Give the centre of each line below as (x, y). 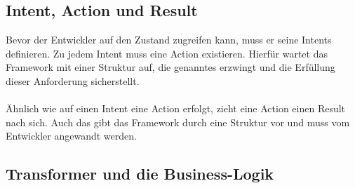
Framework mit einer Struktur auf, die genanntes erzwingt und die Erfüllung (170, 67)
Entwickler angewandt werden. (71, 136)
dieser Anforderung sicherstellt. (73, 80)
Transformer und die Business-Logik (140, 174)
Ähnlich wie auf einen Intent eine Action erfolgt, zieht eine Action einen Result (176, 108)
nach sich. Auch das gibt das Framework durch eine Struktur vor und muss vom (178, 122)
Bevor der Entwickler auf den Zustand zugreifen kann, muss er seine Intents (169, 40)
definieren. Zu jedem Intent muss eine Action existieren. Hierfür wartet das (167, 53)
